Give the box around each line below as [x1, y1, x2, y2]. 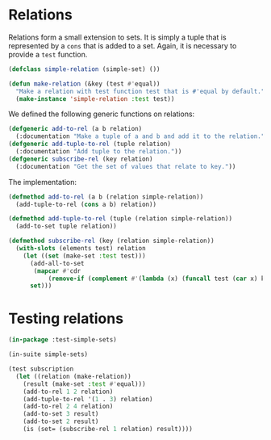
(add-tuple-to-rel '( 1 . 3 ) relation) [23, 395, 153, 403]
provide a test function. [8, 49, 88, 59]
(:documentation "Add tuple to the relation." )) [15, 148, 182, 156]
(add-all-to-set [29, 259, 85, 267]
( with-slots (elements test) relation [15, 245, 147, 253]
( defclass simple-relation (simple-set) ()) [8, 65, 161, 73]
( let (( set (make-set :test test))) [23, 252, 147, 260]
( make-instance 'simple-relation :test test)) [15, 94, 175, 103]
